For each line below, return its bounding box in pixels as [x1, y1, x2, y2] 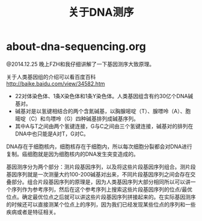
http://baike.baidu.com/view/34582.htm [6, 79, 105, 87]
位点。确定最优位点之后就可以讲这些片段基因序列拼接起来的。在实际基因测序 [6, 193, 196, 201]
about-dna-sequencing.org [6, 40, 146, 54]
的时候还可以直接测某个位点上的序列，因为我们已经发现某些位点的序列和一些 [6, 201, 196, 208]
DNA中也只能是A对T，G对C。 [14, 130, 89, 137]
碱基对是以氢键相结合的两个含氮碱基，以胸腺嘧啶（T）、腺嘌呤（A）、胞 [14, 107, 191, 114]
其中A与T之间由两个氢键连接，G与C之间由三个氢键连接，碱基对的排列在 [14, 122, 194, 129]
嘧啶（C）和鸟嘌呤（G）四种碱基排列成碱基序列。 [14, 115, 139, 122]
